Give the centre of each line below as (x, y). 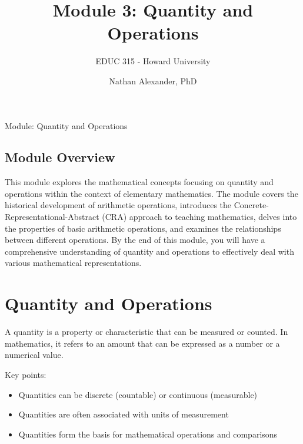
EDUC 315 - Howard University (153, 61)
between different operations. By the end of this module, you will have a (135, 240)
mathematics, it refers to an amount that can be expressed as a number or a (142, 343)
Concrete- (251, 205)
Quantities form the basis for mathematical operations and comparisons (148, 434)
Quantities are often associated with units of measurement (124, 414)
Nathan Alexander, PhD (153, 80)
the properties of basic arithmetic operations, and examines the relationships (143, 228)
